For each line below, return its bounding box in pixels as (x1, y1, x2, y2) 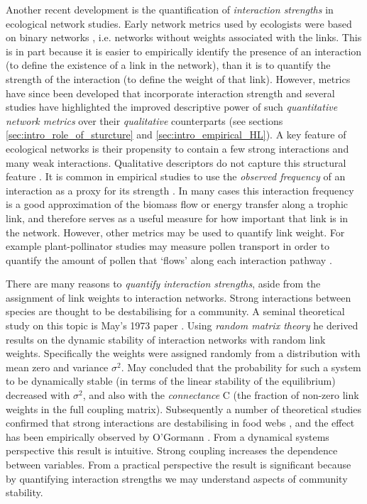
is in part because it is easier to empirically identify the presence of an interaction (6, 43, 362, 58)
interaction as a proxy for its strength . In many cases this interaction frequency (6, 182, 354, 197)
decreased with (6, 388, 70, 402)
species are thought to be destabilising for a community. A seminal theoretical (6, 304, 345, 319)
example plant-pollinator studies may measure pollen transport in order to (6, 239, 329, 253)
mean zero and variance (6, 359, 109, 374)
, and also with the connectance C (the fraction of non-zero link (82, 388, 359, 402)
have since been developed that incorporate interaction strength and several (6, 85, 335, 100)
